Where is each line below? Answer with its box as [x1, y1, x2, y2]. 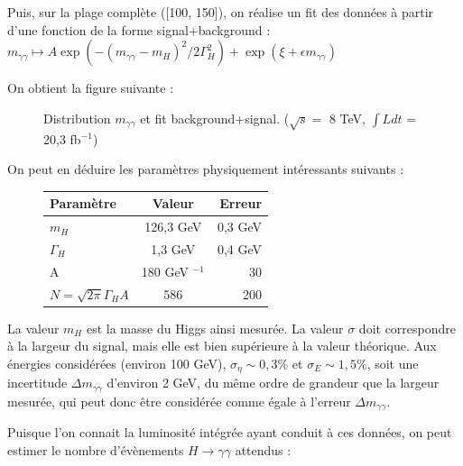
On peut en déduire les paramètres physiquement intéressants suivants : [7, 160, 404, 178]
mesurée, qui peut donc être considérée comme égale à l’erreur [7, 391, 351, 410]
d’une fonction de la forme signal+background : [7, 20, 271, 39]
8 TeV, [329, 108, 366, 127]
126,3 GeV [144, 217, 202, 236]
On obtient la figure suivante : [7, 78, 174, 97]
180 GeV [141, 261, 189, 280]
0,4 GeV [217, 239, 263, 258]
